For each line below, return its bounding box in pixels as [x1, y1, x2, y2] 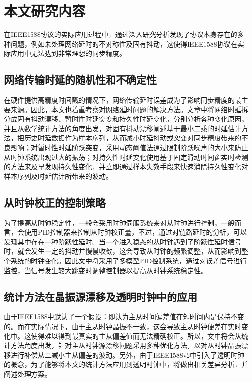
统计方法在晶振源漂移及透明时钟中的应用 [4, 289, 197, 304]
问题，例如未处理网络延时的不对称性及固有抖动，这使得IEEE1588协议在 [10, 38, 237, 49]
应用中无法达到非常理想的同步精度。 [10, 48, 126, 58]
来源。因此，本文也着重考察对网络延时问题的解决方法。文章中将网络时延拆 [10, 104, 248, 114]
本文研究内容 [4, 1, 86, 21]
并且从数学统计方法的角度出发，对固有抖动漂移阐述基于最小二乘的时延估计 [4, 123, 241, 133]
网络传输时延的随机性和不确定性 [4, 72, 157, 87]
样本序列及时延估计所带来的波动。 [4, 171, 112, 181]
